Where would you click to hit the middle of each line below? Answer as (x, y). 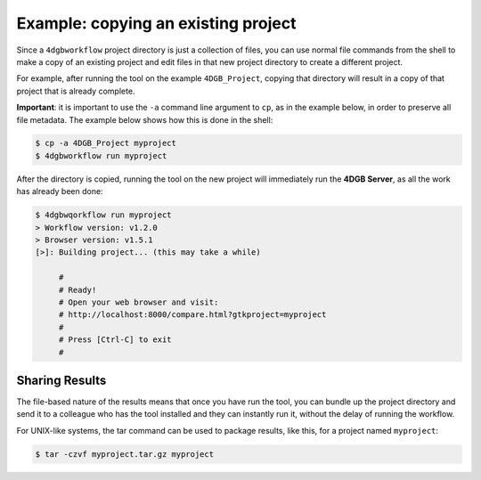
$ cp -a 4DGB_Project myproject (106, 143)
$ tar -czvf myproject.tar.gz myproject (124, 454)
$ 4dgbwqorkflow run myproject (104, 215)
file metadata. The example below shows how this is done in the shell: (145, 119)
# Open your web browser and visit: (139, 302)
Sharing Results (61, 380)
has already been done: (60, 191)
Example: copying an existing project (156, 23)
